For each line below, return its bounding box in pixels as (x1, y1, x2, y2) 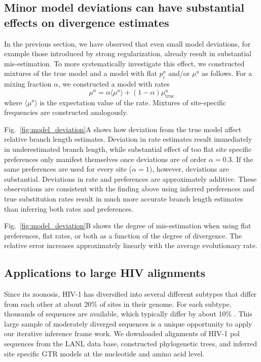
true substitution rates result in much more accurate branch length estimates (4, 193, 243, 204)
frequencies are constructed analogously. (4, 107, 128, 117)
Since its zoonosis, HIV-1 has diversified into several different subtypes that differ (4, 289, 257, 299)
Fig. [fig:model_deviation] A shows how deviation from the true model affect (4, 124, 242, 134)
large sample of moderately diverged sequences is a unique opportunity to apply (4, 318, 252, 329)
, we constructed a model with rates (58, 78, 170, 89)
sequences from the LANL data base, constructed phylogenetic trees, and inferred (4, 338, 257, 349)
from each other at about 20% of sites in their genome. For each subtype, (4, 298, 232, 309)
